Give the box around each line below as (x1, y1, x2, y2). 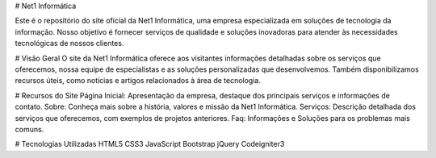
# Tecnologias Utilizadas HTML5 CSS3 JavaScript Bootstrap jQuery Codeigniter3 (15, 139, 285, 149)
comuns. (15, 124, 44, 134)
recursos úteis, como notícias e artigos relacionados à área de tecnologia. (15, 76, 262, 85)
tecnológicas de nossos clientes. (15, 39, 124, 48)
